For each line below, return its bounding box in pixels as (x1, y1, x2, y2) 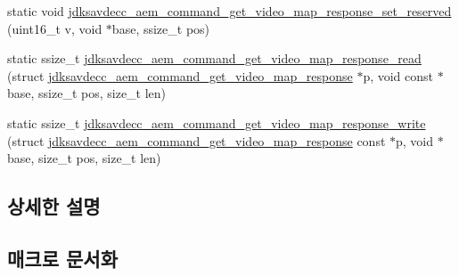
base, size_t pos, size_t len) (7, 149, 161, 167)
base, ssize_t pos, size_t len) (7, 84, 167, 102)
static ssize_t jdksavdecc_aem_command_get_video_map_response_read (7, 49, 422, 68)
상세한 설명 (7, 192, 101, 220)
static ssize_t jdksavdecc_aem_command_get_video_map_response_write (7, 113, 426, 132)
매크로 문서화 (7, 244, 118, 272)
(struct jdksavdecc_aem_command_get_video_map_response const (7, 131, 386, 150)
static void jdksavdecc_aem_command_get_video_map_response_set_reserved (7, 2, 452, 20)
